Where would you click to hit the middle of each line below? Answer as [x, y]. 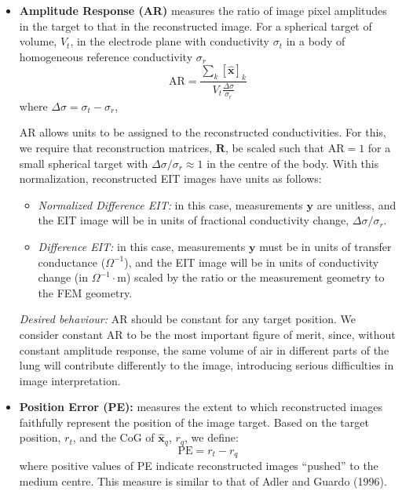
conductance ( [72, 262]
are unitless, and [356, 204]
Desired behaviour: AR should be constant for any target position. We [187, 319]
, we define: [212, 437]
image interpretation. [70, 380]
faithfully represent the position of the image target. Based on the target [194, 422]
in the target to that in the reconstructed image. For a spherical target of [196, 25]
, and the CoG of [113, 437]
